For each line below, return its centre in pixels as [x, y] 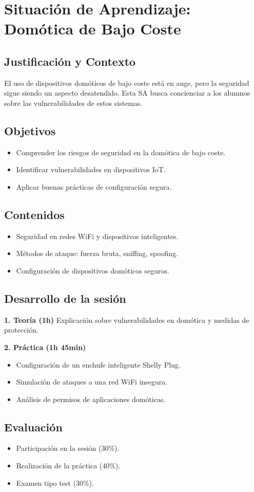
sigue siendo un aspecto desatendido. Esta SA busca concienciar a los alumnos [127, 93]
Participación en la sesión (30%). [68, 448]
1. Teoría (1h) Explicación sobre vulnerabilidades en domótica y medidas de [127, 320]
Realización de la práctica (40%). [68, 466]
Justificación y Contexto [70, 61]
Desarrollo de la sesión [65, 298]
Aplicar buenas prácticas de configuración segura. [94, 186]
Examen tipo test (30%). [55, 482]
